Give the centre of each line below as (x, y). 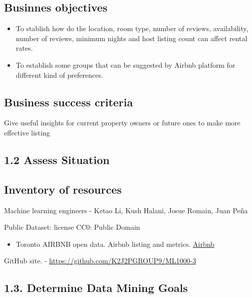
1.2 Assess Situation (57, 159)
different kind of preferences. (59, 74)
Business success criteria (69, 102)
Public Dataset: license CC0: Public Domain (72, 227)
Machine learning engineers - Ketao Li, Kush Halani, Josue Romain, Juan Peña (126, 210)
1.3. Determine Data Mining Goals (96, 288)
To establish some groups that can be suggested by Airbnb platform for (125, 64)
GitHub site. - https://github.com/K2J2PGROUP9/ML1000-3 (100, 261)
